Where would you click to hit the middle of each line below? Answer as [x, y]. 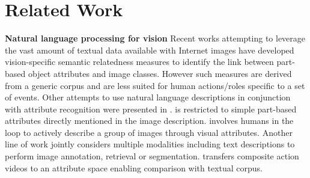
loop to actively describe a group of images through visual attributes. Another [149, 132]
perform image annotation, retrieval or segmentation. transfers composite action [152, 156]
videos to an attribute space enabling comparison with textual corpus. [134, 167]
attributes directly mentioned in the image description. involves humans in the [149, 121]
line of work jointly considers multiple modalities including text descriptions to [150, 144]
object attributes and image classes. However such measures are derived [160, 73]
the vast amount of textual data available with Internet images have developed [150, 50]
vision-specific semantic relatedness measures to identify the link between [139, 62]
